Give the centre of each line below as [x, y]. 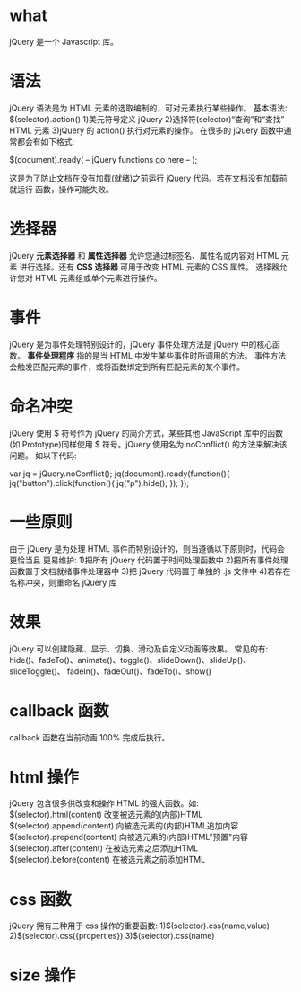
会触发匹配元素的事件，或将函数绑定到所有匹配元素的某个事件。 [127, 367]
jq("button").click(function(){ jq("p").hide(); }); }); [99, 483]
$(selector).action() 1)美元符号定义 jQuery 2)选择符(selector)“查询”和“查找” [147, 119]
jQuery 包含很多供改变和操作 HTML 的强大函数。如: [104, 803]
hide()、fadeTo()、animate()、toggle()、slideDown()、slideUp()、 [130, 660]
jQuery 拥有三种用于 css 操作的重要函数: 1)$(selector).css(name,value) [140, 926]
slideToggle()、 [37, 671]
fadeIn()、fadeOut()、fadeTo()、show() [139, 671]
